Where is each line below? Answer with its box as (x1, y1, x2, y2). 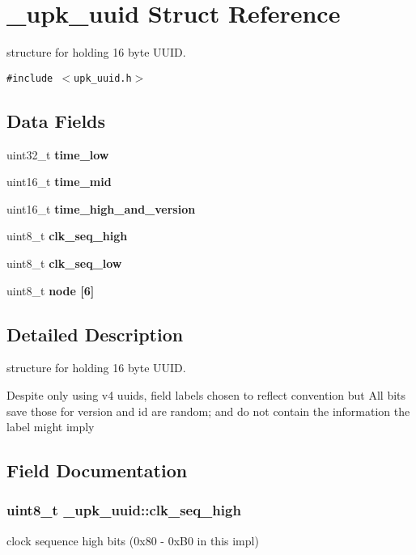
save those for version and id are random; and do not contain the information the (6, 402, 410, 419)
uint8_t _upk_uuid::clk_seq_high (6, 500, 241, 520)
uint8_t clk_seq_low (6, 254, 122, 271)
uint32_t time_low (6, 146, 109, 163)
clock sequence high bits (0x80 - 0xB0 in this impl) (6, 532, 259, 549)
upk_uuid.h (74, 72, 132, 84)
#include (6, 72, 53, 84)
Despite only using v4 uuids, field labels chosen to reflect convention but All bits (6, 386, 406, 403)
